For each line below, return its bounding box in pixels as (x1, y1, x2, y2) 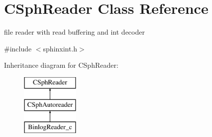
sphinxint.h (43, 43, 78, 53)
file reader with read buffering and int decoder (4, 27, 145, 37)
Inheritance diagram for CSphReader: (4, 60, 118, 70)
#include (4, 43, 32, 53)
